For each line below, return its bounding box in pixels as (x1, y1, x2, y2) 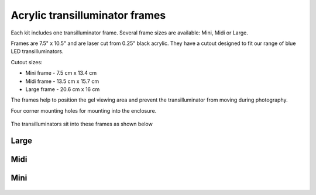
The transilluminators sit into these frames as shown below (11, 120, 153, 128)
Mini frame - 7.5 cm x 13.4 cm (25, 69, 97, 76)
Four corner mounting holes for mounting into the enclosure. (11, 107, 157, 114)
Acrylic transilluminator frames (11, 9, 166, 22)
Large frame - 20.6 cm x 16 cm (25, 85, 100, 93)
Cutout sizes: (11, 58, 43, 65)
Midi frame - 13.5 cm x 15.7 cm (25, 78, 99, 85)
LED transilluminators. (11, 48, 64, 55)
